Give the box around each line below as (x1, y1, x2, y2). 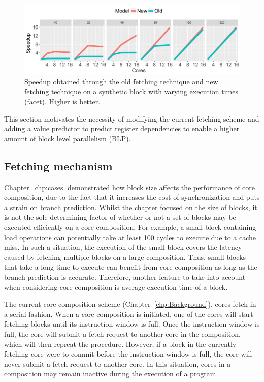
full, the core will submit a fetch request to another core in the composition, (4, 328, 241, 339)
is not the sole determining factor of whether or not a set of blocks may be (4, 212, 236, 222)
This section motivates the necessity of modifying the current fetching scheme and (4, 113, 259, 124)
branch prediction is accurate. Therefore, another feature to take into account (4, 272, 246, 282)
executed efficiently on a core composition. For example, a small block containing (4, 222, 256, 232)
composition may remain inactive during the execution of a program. (4, 368, 218, 379)
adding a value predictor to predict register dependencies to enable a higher (4, 123, 240, 134)
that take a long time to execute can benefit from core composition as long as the (4, 261, 257, 272)
